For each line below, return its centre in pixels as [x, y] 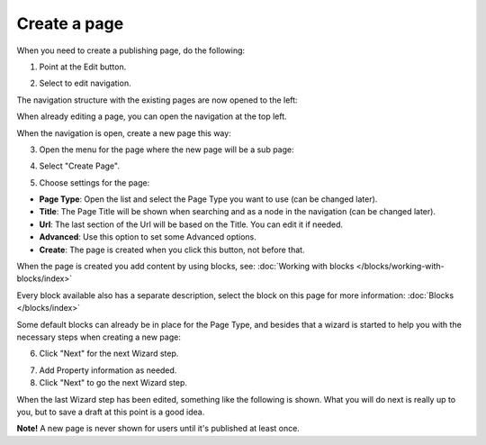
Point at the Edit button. [83, 67]
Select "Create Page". [80, 166]
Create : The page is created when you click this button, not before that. [172, 250]
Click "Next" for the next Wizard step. [109, 354]
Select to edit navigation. [85, 83]
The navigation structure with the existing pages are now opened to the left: [157, 100]
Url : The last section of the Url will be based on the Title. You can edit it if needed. [191, 224]
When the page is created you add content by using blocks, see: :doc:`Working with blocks [185, 267]
